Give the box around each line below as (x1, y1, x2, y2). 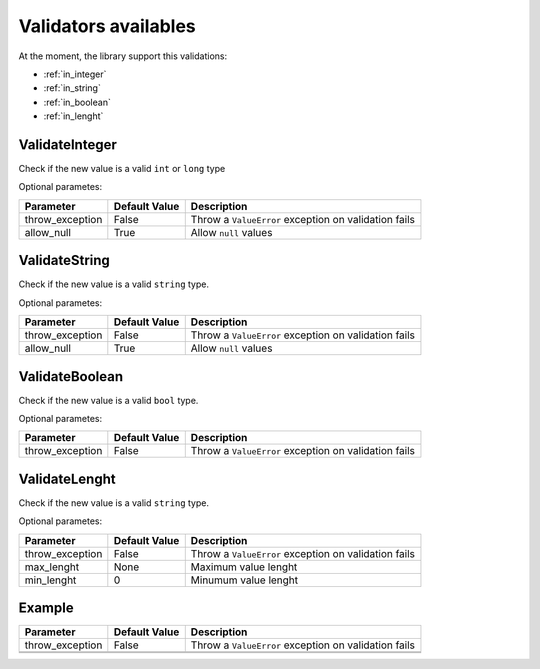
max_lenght (24, 560, 80, 574)
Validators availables (18, 15, 197, 37)
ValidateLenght (18, 470, 116, 487)
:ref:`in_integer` (43, 68, 107, 80)
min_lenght (24, 573, 77, 587)
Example (18, 600, 74, 617)
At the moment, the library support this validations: (18, 50, 228, 62)
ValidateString (18, 252, 110, 269)
